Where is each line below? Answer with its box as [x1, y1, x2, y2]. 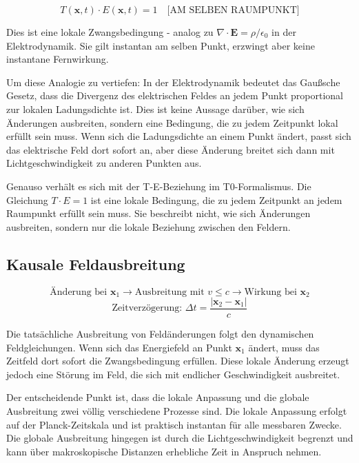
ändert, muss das [248, 340, 320, 354]
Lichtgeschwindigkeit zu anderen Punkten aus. [6, 156, 202, 170]
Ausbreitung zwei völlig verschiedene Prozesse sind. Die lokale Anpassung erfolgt [6, 404, 347, 418]
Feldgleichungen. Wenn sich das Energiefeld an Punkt [6, 340, 232, 354]
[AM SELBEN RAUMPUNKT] [167, 6, 300, 15]
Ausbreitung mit [134, 287, 205, 297]
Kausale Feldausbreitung [6, 253, 185, 274]
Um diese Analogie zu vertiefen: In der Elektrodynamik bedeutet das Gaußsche [6, 74, 340, 89]
